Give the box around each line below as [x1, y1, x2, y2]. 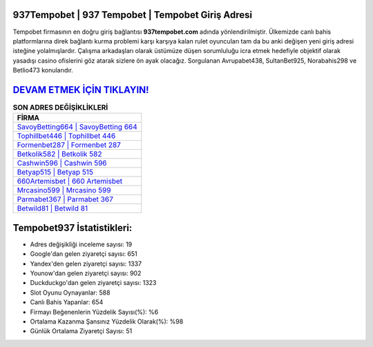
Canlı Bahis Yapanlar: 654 [30, 298, 104, 306]
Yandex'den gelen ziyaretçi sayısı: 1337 [30, 259, 142, 268]
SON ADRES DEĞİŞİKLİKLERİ [12, 103, 108, 112]
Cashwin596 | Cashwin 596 [17, 159, 107, 168]
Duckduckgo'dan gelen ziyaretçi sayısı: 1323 [30, 279, 157, 287]
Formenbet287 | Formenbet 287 [17, 140, 121, 150]
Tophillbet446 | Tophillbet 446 [17, 131, 116, 141]
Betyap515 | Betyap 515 [17, 168, 93, 177]
